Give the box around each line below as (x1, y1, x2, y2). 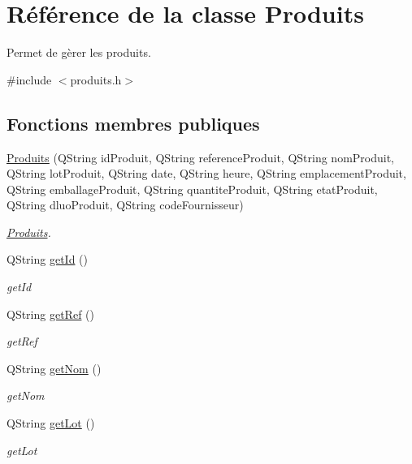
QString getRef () (7, 305, 94, 322)
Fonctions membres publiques (7, 110, 260, 135)
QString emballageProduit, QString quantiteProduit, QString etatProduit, (7, 180, 378, 197)
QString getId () (7, 251, 89, 268)
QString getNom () (7, 359, 102, 376)
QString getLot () (7, 415, 95, 432)
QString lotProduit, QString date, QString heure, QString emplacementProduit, (7, 165, 406, 182)
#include (7, 71, 52, 88)
